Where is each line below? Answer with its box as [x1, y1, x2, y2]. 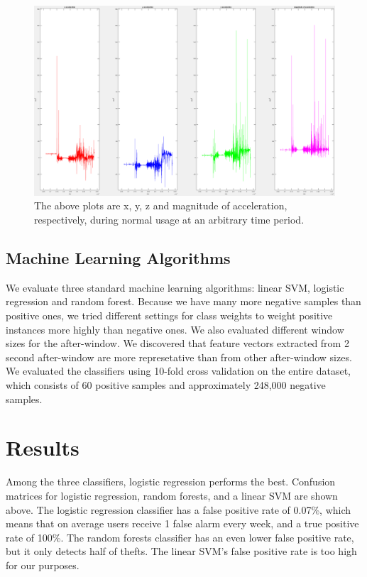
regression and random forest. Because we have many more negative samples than [6, 294, 361, 309]
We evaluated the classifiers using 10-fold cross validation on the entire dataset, [6, 363, 351, 378]
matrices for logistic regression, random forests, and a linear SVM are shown [6, 488, 338, 502]
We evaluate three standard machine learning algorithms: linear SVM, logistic [6, 280, 344, 295]
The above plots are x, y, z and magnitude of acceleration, [34, 198, 287, 213]
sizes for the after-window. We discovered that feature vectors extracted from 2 [6, 336, 349, 351]
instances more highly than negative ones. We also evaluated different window [6, 322, 344, 336]
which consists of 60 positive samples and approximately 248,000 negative [6, 378, 326, 392]
